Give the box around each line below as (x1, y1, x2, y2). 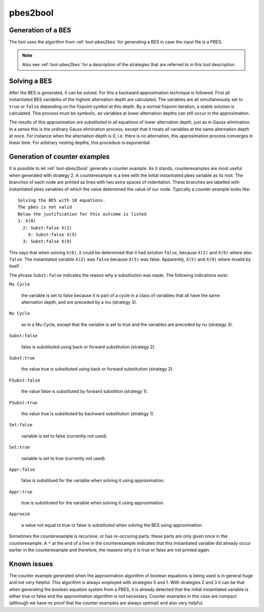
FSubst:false (9, 377, 41, 383)
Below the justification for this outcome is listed (18, 211, 147, 217)
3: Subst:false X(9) (22, 239, 72, 245)
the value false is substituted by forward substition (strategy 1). (21, 389, 149, 394)
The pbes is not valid (18, 204, 72, 210)
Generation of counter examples (9, 152, 110, 161)
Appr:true (9, 489, 33, 494)
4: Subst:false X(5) (27, 232, 77, 237)
